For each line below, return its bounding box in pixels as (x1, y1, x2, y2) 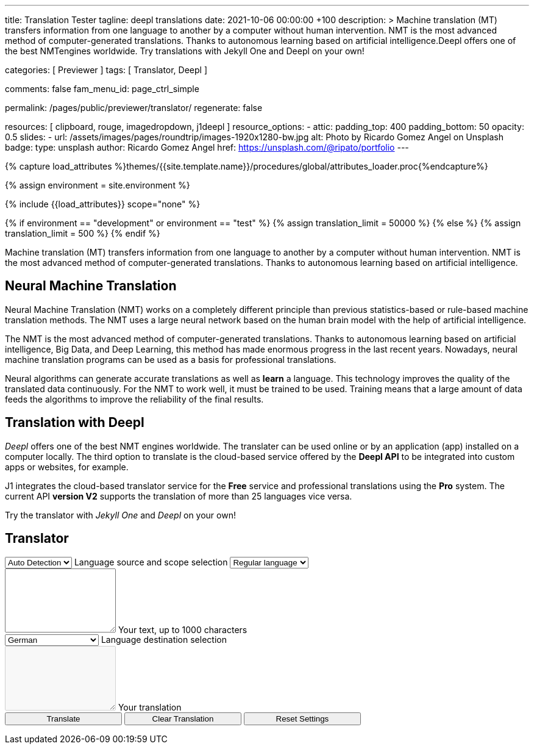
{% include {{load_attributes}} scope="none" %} (5, 199, 201, 209)
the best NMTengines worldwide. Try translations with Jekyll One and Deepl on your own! (5, 46, 365, 56)
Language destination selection (101, 634, 227, 645)
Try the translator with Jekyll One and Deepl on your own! (5, 509, 236, 520)
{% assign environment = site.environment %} (5, 180, 190, 190)
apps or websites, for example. (5, 461, 129, 472)
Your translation (118, 702, 182, 713)
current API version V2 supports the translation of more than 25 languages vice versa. (5, 490, 352, 501)
